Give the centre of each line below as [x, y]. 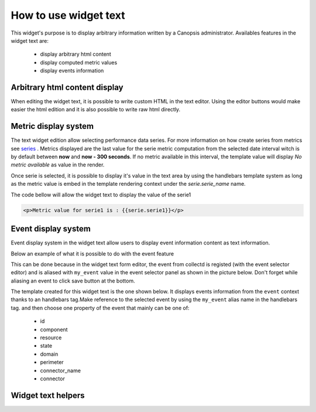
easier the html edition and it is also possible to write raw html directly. [96, 110]
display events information [72, 71]
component [54, 329]
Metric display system [52, 126]
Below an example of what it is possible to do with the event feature [92, 253]
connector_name [61, 370]
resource [51, 338]
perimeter [52, 362]
